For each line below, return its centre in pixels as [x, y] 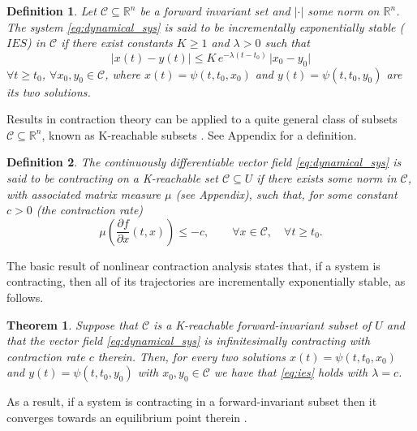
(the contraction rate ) [90, 210]
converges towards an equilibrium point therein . [127, 417]
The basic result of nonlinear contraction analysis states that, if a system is [193, 265]
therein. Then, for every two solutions [192, 356]
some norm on [344, 11]
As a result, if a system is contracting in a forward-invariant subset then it [192, 401]
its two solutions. [49, 91]
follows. [25, 297]
